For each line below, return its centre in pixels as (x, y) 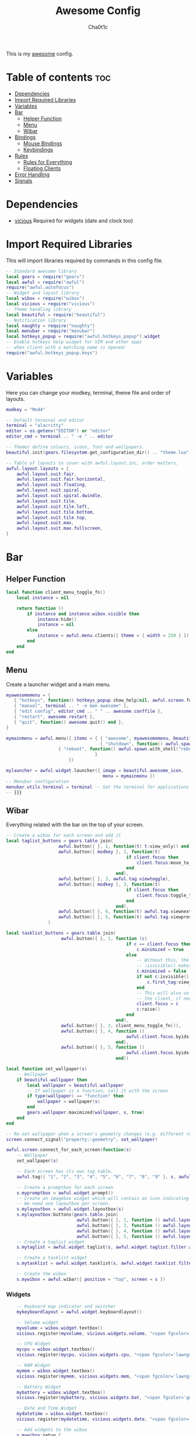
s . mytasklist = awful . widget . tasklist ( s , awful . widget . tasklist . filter (105, 1263)
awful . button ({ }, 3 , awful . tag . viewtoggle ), (114, 879)
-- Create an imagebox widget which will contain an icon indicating (103, 1198)
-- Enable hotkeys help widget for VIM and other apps (74, 342)
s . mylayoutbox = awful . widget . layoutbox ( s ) (70, 1209)
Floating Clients (42, 168)
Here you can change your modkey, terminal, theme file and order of (88, 392)
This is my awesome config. (40, 53)
